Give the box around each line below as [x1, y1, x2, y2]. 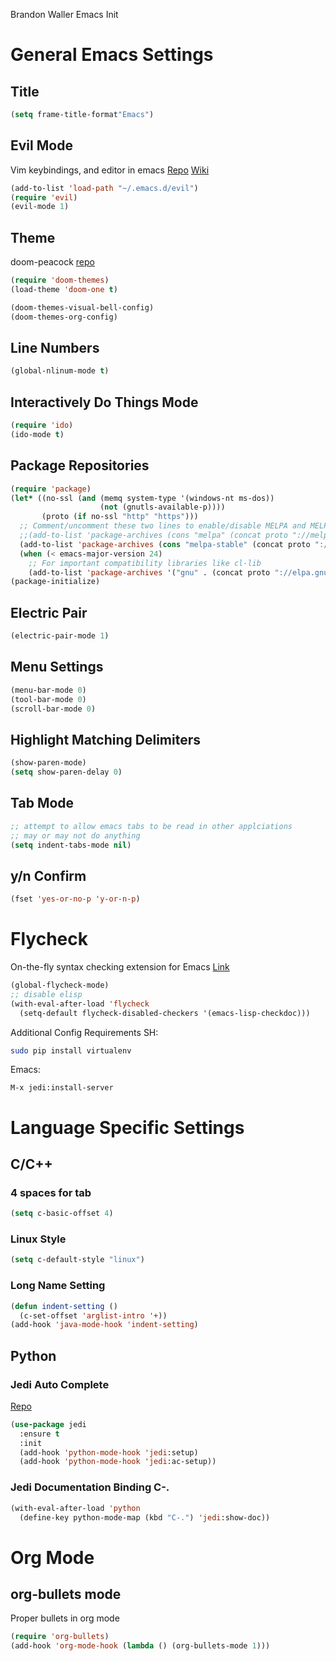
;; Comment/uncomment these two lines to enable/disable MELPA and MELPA [19, 521, 333, 531]
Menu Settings [10, 659, 104, 676]
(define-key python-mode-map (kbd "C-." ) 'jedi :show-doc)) [19, 1512, 271, 1523]
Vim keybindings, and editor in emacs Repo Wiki [10, 164, 210, 176]
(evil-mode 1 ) [10, 202, 70, 212]
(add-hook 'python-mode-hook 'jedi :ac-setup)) [19, 1457, 217, 1467]
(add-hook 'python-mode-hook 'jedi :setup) [19, 1447, 199, 1458]
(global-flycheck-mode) [10, 980, 110, 991]
